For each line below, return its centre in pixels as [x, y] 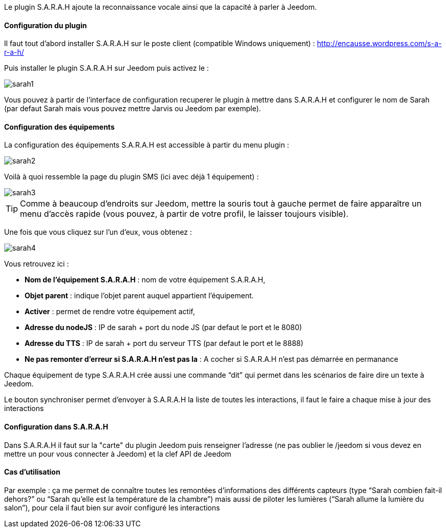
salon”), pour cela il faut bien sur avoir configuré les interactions [112, 507]
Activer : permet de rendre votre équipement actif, [110, 312]
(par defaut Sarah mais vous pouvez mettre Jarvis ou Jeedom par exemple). [133, 109]
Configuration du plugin [46, 25]
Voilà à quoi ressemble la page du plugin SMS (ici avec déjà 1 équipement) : [132, 177]
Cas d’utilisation [32, 472]
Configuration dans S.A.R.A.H [56, 427]
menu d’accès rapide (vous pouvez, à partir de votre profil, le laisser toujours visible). [184, 214]
